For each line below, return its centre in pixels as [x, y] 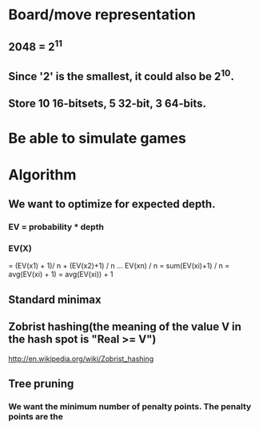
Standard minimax [55, 299]
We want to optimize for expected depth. [112, 205]
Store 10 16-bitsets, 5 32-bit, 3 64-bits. [107, 104]
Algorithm [42, 175]
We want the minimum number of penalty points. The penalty [130, 406]
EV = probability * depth [56, 227]
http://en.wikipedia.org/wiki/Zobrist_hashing [81, 359]
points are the [36, 416]
